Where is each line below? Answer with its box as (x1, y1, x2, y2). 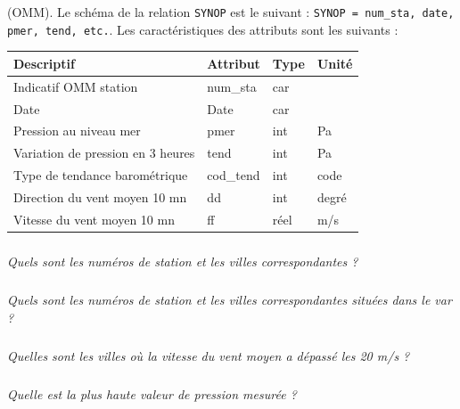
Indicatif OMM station (13, 77, 138, 95)
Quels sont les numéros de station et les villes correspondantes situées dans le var (7, 290, 452, 309)
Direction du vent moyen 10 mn (13, 187, 187, 206)
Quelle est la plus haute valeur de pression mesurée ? (7, 384, 297, 403)
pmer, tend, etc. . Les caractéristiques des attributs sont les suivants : (7, 20, 398, 38)
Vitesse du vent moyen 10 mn (13, 209, 175, 228)
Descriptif (13, 53, 75, 72)
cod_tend (207, 166, 260, 184)
